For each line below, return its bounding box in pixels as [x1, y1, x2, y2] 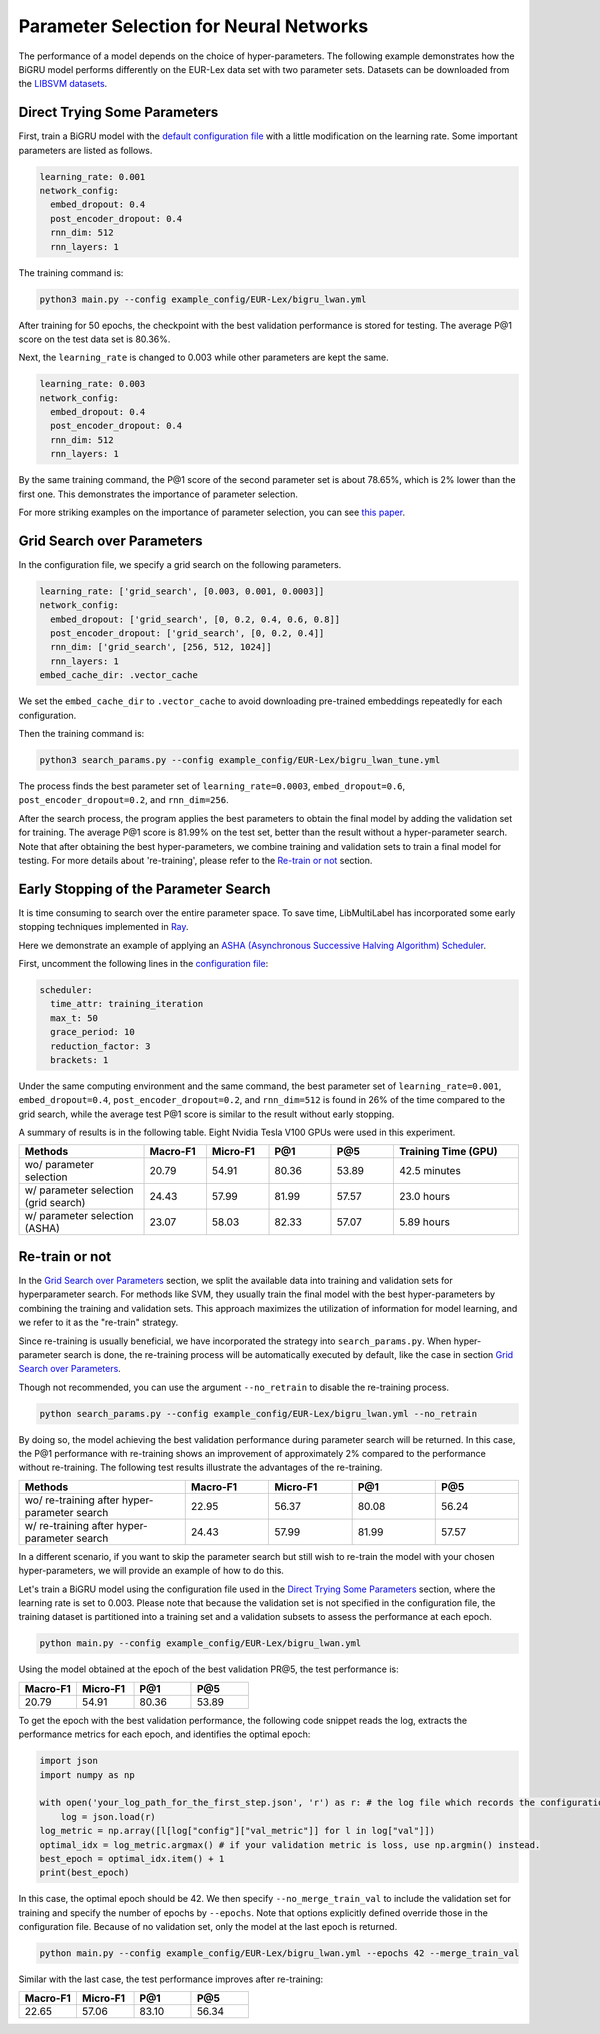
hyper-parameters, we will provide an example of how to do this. [18, 1565, 285, 1577]
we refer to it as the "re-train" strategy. [18, 1316, 179, 1329]
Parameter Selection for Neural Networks [18, 15, 369, 37]
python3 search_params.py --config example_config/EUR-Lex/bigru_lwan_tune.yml [39, 754, 441, 765]
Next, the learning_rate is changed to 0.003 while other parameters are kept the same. [18, 351, 389, 364]
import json [39, 1755, 99, 1767]
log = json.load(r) [60, 1811, 157, 1822]
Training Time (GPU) [398, 1145, 498, 1159]
